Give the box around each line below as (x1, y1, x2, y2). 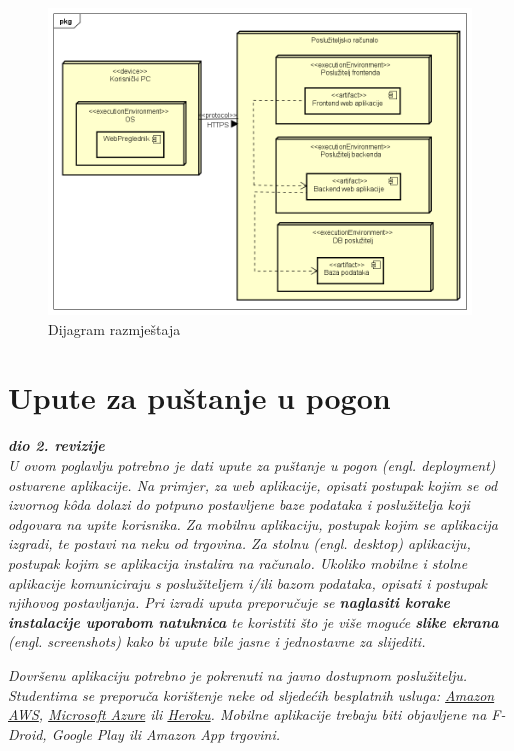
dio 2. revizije (8, 435, 105, 456)
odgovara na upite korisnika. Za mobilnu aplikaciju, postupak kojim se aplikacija (8, 513, 498, 534)
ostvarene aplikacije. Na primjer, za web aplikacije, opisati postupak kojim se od (8, 474, 498, 495)
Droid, (8, 723, 47, 744)
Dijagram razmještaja (48, 318, 181, 339)
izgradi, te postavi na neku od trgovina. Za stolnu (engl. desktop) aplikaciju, (8, 533, 471, 554)
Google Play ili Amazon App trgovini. (51, 723, 280, 744)
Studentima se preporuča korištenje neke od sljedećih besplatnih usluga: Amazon (8, 684, 495, 705)
